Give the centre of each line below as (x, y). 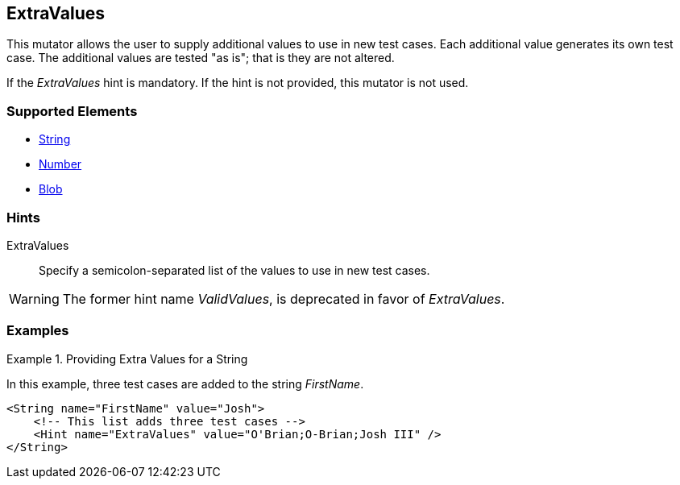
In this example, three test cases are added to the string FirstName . (185, 383)
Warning (34, 298)
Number (60, 164)
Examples (38, 331)
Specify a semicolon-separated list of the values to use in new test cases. (234, 270)
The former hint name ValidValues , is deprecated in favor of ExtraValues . (284, 298)
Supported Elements (72, 111)
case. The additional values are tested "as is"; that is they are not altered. (201, 58)
